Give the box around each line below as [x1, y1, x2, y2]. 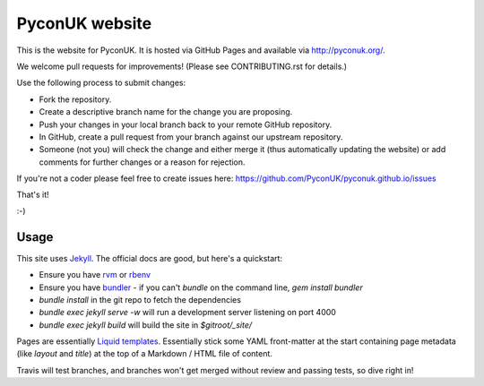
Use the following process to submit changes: [16, 77, 186, 89]
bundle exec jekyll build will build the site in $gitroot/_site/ [39, 319, 253, 330]
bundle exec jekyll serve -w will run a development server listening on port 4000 [39, 307, 336, 318]
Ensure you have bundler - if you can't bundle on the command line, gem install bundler [39, 282, 363, 293]
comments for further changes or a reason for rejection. [39, 157, 246, 167]
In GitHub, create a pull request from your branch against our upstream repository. [39, 131, 343, 142]
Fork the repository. [39, 94, 112, 105]
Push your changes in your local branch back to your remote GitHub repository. [39, 119, 333, 130]
